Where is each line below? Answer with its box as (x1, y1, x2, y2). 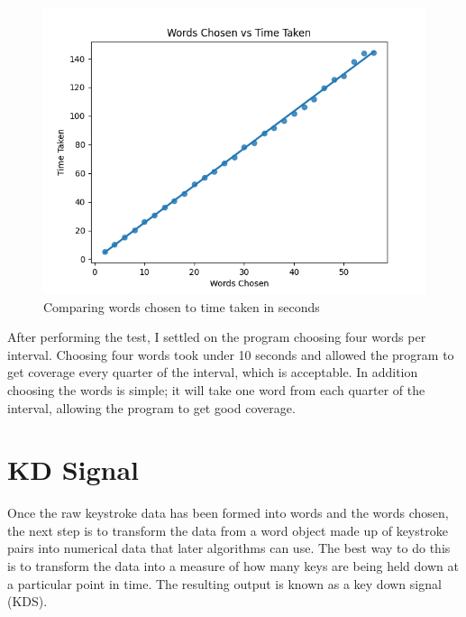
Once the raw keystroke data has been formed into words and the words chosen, (7, 503, 449, 522)
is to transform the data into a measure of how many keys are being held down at (7, 557, 459, 576)
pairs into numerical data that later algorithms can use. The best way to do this (7, 539, 451, 557)
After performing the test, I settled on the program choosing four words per (7, 327, 426, 346)
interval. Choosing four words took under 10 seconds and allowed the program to (7, 345, 454, 364)
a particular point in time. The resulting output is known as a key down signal (7, 574, 442, 593)
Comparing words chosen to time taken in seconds (43, 297, 320, 316)
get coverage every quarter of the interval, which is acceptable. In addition (7, 363, 418, 382)
